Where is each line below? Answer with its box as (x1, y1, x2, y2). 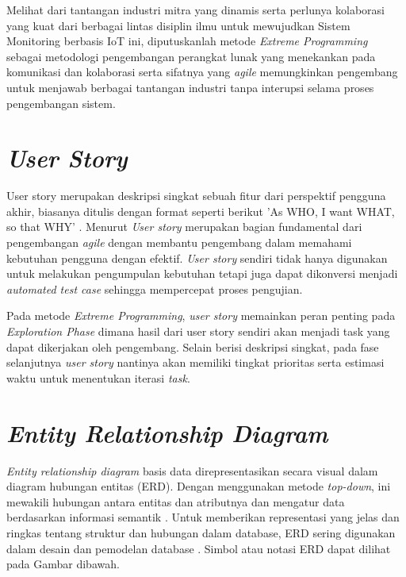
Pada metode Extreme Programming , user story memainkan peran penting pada (6, 307, 396, 324)
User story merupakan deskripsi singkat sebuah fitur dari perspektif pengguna (6, 187, 386, 204)
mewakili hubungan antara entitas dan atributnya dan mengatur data (6, 493, 345, 510)
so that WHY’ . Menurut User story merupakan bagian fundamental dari (6, 218, 362, 235)
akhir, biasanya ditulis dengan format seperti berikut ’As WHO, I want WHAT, (6, 202, 395, 219)
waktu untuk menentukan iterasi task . (6, 369, 190, 386)
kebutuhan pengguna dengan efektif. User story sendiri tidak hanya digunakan (6, 249, 388, 266)
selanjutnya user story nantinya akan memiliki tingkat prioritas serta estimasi (6, 354, 385, 371)
